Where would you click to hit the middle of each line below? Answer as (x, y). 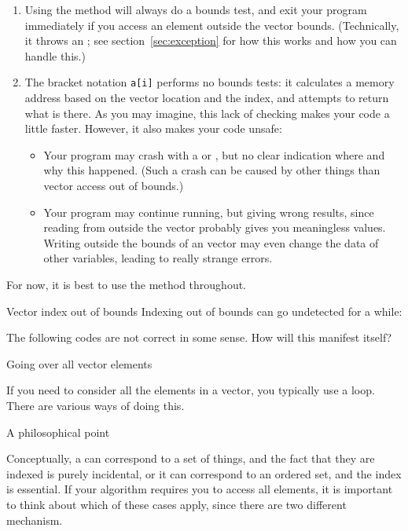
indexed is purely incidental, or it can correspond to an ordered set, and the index (204, 473)
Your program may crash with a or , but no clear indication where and (214, 154)
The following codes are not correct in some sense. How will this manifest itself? (199, 337)
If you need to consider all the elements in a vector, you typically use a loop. (191, 390)
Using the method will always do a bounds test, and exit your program (196, 9)
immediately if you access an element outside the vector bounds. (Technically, (212, 25)
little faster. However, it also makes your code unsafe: (153, 128)
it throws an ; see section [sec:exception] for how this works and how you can (211, 40)
